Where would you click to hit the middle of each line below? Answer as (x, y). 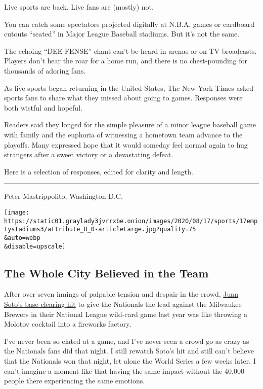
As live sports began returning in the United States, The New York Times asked (129, 87)
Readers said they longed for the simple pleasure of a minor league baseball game (130, 125)
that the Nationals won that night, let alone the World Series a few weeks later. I (130, 360)
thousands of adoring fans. (45, 70)
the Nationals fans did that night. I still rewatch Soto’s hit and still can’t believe (129, 351)
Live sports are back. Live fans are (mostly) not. (79, 7)
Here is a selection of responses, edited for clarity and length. (99, 171)
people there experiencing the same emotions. (75, 381)
